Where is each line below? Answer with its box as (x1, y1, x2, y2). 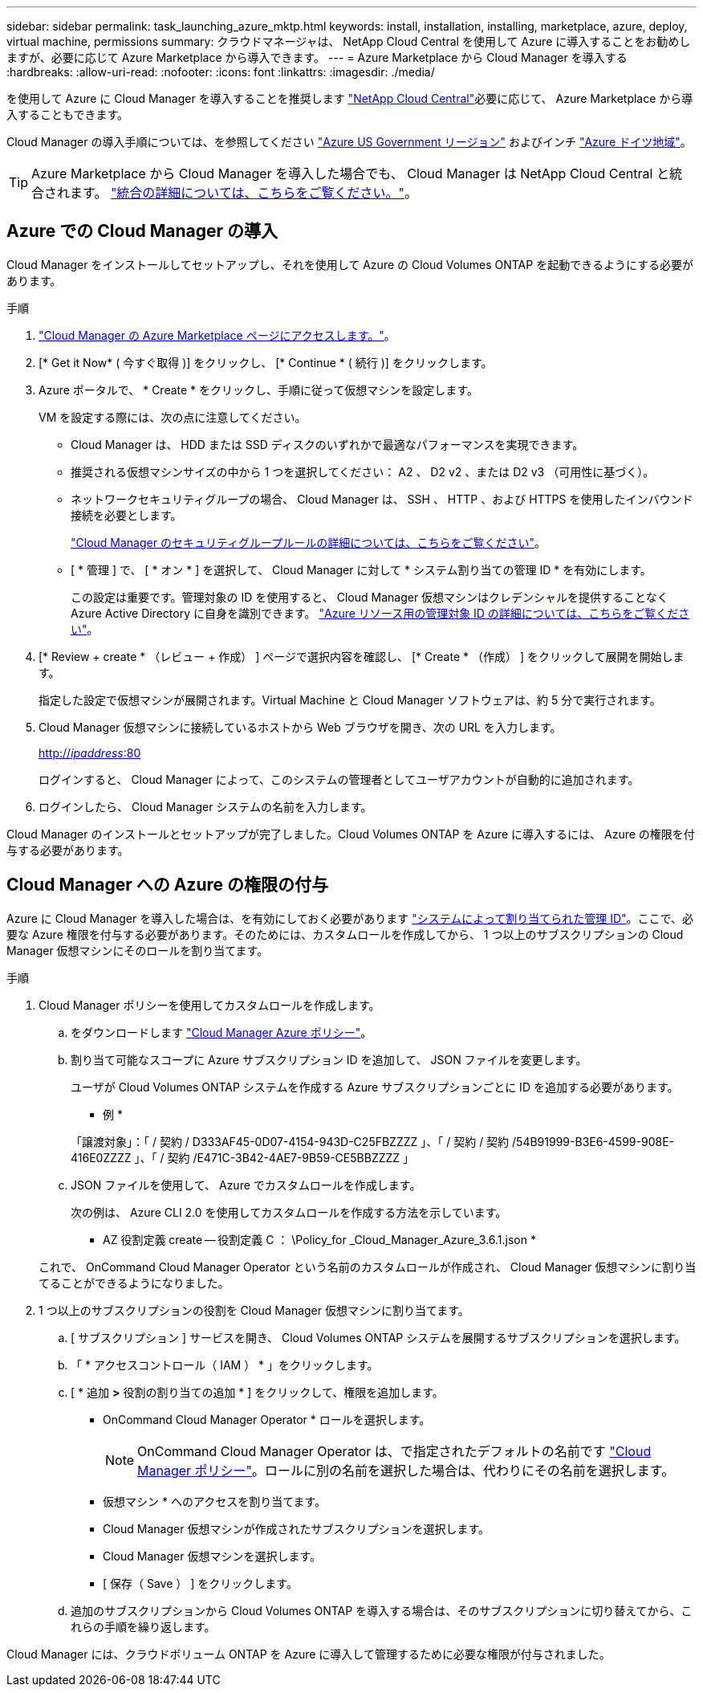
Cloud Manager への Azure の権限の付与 (6, 875, 328, 895)
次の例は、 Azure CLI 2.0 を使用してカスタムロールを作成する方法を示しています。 (71, 1205, 507, 1219)
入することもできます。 (6, 108, 129, 121)
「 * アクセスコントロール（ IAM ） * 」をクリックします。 (71, 1357, 379, 1372)
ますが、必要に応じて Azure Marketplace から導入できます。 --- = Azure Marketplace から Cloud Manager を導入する (6, 51, 628, 64)
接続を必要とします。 (71, 508, 182, 522)
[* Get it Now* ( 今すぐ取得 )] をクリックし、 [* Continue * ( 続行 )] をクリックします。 (39, 355, 493, 369)
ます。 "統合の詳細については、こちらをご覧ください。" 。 (70, 185, 418, 201)
